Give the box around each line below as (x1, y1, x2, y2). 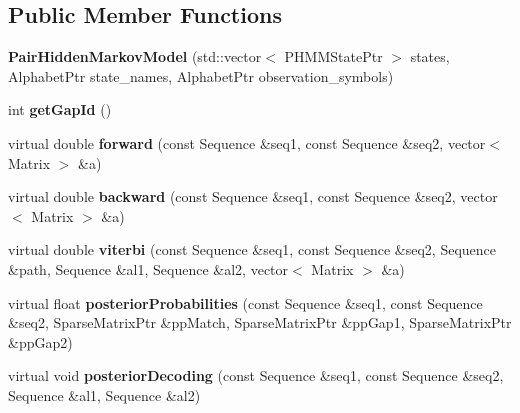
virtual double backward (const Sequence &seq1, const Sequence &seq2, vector (8, 186, 498, 207)
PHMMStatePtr (284, 46, 383, 67)
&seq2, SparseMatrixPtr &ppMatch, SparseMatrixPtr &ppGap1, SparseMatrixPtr (8, 312, 512, 333)
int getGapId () (8, 99, 112, 120)
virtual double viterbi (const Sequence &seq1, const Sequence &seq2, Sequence (8, 239, 496, 260)
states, (410, 46, 450, 67)
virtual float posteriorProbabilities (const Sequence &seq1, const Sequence (8, 292, 483, 313)
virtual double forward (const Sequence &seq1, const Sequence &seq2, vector (8, 132, 486, 153)
